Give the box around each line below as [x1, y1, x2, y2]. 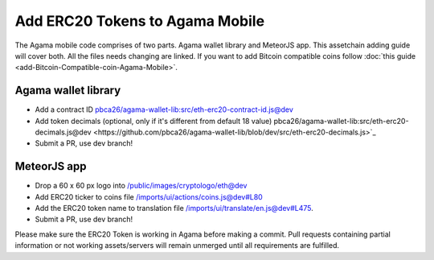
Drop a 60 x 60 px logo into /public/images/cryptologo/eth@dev [35, 181, 248, 191]
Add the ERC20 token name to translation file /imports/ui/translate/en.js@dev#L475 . [35, 204, 313, 213]
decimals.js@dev [35, 127, 92, 137]
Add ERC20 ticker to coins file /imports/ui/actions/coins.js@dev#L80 [35, 192, 263, 201]
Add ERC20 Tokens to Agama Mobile [14, 12, 265, 30]
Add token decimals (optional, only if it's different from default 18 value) [35, 116, 272, 126]
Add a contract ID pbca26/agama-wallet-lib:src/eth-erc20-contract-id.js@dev [35, 105, 293, 114]
